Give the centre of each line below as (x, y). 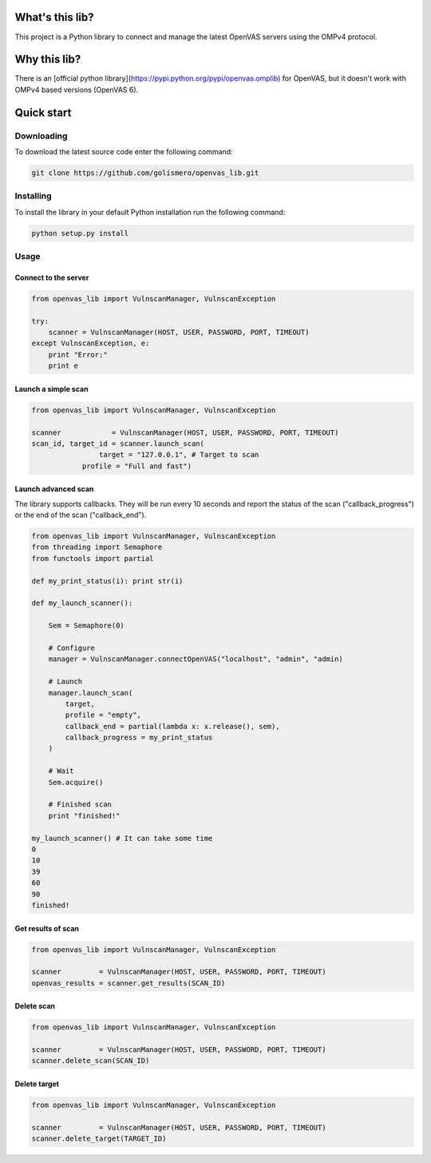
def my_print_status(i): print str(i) (107, 581)
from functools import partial (93, 558)
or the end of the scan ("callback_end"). (81, 515)
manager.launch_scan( (91, 693)
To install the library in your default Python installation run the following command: (150, 212)
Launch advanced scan (54, 489)
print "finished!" (84, 816)
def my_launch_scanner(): (82, 603)
